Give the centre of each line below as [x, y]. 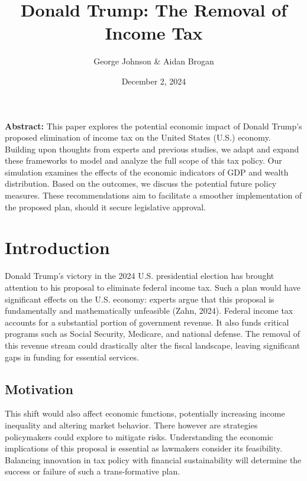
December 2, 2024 [154, 81]
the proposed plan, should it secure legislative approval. [105, 207]
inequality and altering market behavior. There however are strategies [131, 425]
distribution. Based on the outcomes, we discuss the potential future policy [141, 183]
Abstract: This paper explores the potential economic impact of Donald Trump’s [153, 126]
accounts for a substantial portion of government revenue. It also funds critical [147, 322]
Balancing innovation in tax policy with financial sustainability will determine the [153, 459]
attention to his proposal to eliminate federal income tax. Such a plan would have [153, 287]
